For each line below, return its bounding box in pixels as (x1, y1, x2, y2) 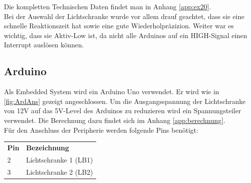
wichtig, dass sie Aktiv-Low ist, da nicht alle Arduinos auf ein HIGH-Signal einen (4, 30, 248, 40)
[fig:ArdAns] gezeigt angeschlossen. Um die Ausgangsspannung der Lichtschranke (4, 96, 246, 106)
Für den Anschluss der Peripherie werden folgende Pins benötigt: (4, 124, 198, 135)
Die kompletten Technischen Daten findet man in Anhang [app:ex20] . (4, 1, 211, 11)
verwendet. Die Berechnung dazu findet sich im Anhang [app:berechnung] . (4, 115, 226, 125)
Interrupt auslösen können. (4, 40, 84, 50)
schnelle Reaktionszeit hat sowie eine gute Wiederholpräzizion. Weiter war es (4, 20, 234, 31)
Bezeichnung (26, 142, 69, 152)
